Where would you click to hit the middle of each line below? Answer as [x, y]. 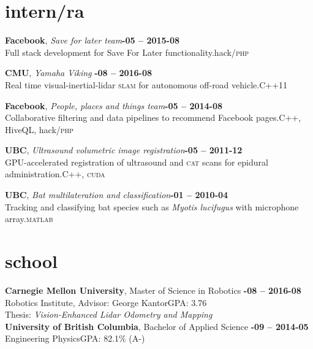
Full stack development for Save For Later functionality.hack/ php [127, 52]
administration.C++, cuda [55, 174]
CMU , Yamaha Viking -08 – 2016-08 [79, 73]
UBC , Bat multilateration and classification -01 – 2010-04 [117, 195]
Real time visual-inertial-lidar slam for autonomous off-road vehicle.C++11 [146, 84]
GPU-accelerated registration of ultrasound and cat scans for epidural [137, 162]
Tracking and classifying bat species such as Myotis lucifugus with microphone [152, 206]
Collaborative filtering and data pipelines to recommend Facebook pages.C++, [153, 117]
